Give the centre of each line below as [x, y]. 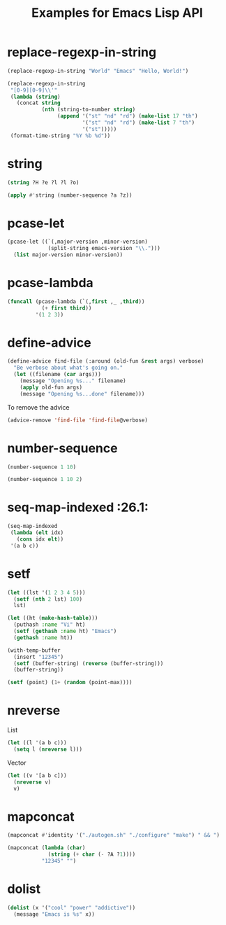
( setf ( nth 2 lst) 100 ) [48, 599]
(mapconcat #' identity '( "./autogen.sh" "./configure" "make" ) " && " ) [113, 835]
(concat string [38, 103]
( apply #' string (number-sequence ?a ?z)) [70, 195]
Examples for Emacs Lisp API [117, 13]
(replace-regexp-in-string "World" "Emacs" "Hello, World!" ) [98, 71]
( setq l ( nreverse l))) [48, 749]
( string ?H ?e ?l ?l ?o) [43, 182]
